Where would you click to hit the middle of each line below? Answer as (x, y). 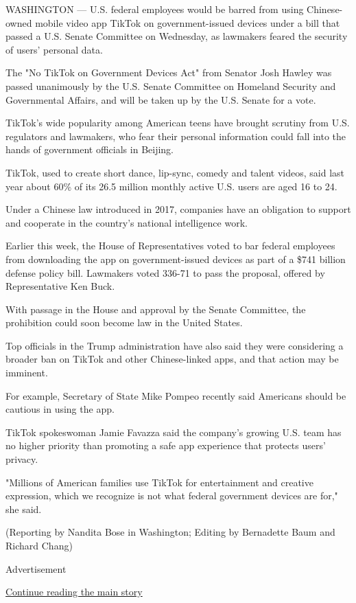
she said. (24, 509)
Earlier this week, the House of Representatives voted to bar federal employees (170, 246)
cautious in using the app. (60, 409)
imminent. (27, 373)
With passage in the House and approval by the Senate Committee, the (156, 309)
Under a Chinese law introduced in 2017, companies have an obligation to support (178, 209)
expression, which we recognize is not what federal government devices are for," (172, 496)
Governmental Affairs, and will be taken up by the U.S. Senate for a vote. (161, 99)
